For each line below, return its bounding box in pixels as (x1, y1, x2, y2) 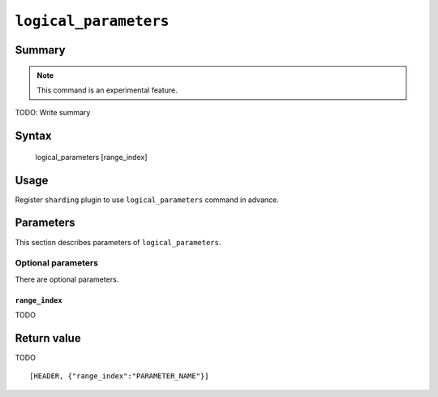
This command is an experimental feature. (36, 85, 178, 95)
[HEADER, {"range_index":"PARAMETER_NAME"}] (29, 372, 210, 381)
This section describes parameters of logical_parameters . (15, 237, 221, 247)
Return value (15, 331, 81, 345)
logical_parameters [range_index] (35, 152, 148, 162)
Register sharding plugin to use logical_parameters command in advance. (15, 195, 279, 205)
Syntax (15, 129, 52, 143)
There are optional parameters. (15, 274, 119, 284)
